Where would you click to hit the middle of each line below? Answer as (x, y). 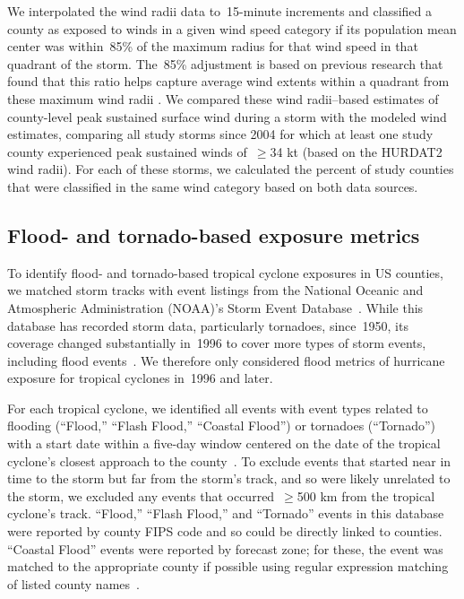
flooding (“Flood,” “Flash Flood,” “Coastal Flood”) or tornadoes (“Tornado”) (221, 425)
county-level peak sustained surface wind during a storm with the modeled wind (227, 116)
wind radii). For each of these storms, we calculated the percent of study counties (231, 169)
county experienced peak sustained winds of (127, 151)
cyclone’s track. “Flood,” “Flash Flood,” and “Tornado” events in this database (226, 513)
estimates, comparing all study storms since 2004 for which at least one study (220, 134)
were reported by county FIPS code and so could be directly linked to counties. (225, 531)
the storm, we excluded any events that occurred (141, 495)
